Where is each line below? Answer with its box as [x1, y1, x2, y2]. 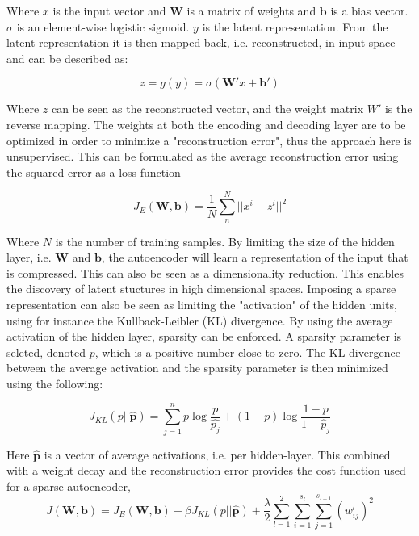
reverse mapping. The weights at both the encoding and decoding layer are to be [6, 115, 406, 132]
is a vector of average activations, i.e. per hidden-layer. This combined [44, 446, 391, 463]
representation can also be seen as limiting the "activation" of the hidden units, [6, 295, 397, 312]
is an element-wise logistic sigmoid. [16, 18, 190, 35]
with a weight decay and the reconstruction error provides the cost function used [6, 462, 406, 479]
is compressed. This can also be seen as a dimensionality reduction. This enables [6, 264, 404, 281]
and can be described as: [6, 49, 128, 66]
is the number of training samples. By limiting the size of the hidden [55, 232, 395, 249]
